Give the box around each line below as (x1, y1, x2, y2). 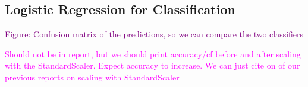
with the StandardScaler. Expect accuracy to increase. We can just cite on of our (5, 59, 300, 72)
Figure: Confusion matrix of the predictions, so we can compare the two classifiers (5, 28, 304, 40)
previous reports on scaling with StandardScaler (5, 70, 180, 83)
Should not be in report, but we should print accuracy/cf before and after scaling (5, 47, 301, 60)
